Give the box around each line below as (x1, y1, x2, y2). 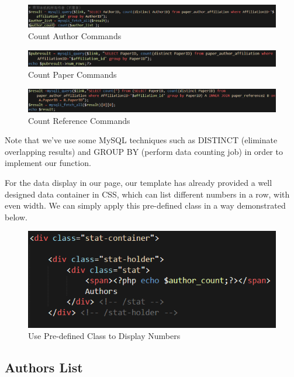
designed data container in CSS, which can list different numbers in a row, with (5, 188, 290, 200)
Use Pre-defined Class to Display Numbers (28, 330, 181, 342)
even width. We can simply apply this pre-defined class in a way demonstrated (5, 199, 286, 212)
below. (5, 210, 27, 223)
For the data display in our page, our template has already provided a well (5, 177, 272, 189)
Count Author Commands (28, 29, 122, 41)
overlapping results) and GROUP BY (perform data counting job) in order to (5, 145, 283, 157)
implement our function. (5, 157, 91, 169)
